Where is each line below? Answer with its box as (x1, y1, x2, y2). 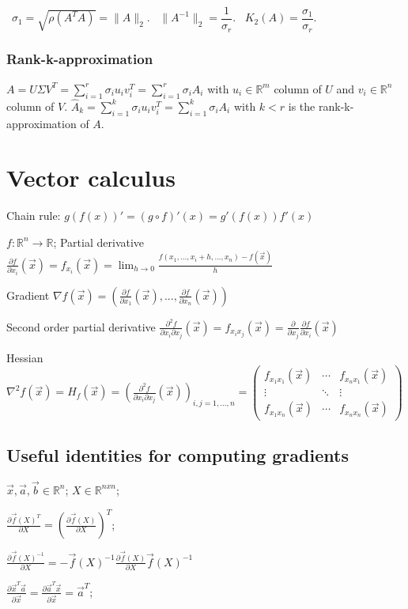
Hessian (6, 349, 43, 365)
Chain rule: (6, 207, 61, 224)
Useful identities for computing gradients (6, 442, 349, 467)
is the (288, 97, 315, 114)
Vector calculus (6, 161, 176, 194)
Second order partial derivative (6, 318, 156, 335)
